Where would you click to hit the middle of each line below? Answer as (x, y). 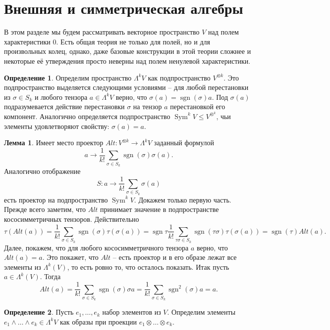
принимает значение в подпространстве (160, 209)
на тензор (147, 106)
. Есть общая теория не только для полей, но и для (133, 41)
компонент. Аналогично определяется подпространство (87, 116)
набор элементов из (132, 312)
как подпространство (179, 77)
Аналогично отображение (42, 171)
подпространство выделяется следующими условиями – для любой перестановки (126, 87)
